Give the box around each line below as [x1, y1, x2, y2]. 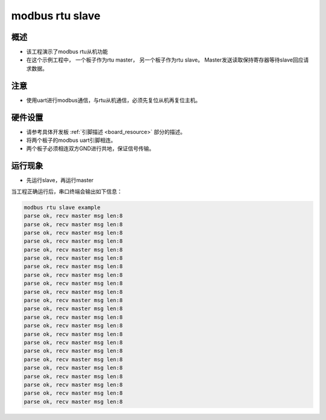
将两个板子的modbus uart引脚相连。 [26, 136, 117, 144]
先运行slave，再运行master [26, 177, 94, 184]
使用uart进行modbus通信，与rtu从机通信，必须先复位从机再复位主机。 [26, 97, 202, 104]
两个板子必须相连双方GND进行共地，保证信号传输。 [26, 145, 155, 152]
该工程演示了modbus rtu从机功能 [26, 48, 108, 56]
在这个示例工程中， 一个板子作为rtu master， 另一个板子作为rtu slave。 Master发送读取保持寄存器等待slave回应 [26, 56, 304, 63]
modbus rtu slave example [24, 204, 101, 211]
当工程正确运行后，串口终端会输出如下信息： [11, 188, 123, 195]
